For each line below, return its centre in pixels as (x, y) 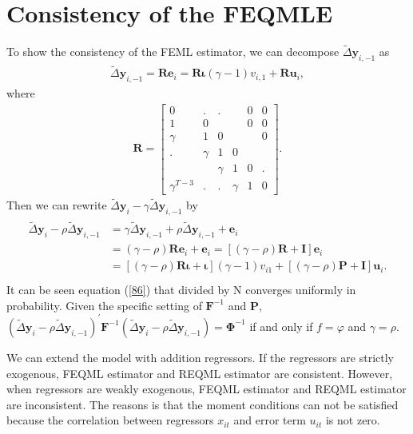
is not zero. (353, 420)
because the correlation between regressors (110, 420)
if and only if (281, 326)
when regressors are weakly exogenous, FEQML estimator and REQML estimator (206, 389)
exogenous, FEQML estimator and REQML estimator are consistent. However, (200, 373)
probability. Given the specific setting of (104, 305)
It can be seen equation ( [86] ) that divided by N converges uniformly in (181, 290)
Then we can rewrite (57, 205)
